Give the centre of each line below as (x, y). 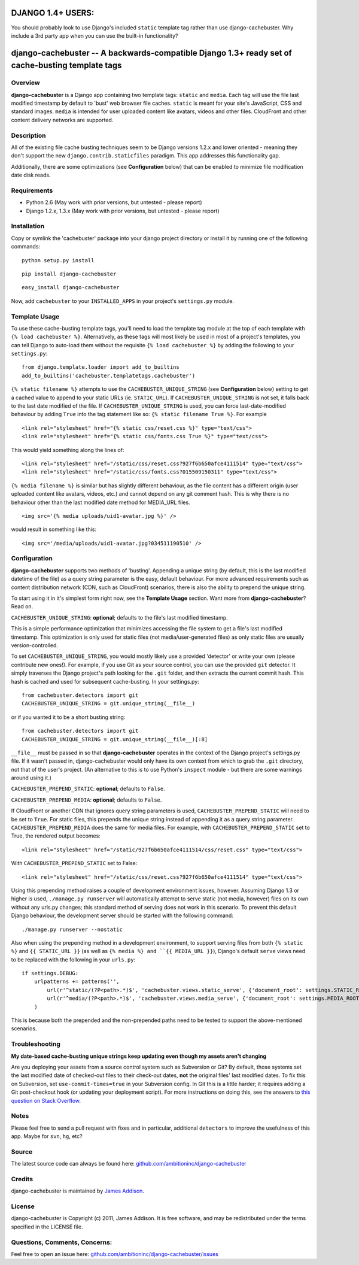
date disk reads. (31, 175)
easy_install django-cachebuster (71, 288)
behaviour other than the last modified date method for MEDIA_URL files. (101, 502)
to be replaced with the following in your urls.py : (73, 959)
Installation (28, 226)
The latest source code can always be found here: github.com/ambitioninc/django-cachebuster (129, 1164)
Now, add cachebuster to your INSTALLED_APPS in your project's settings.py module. (123, 301)
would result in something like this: (54, 529)
